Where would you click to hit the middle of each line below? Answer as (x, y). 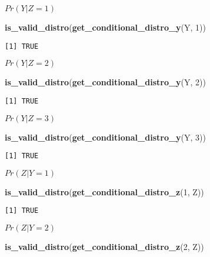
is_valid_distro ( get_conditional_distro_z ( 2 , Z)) (104, 246)
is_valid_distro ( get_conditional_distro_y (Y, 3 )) (105, 137)
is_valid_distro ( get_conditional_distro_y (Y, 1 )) (105, 27)
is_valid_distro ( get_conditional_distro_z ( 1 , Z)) (104, 191)
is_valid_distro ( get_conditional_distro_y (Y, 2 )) (105, 82)
